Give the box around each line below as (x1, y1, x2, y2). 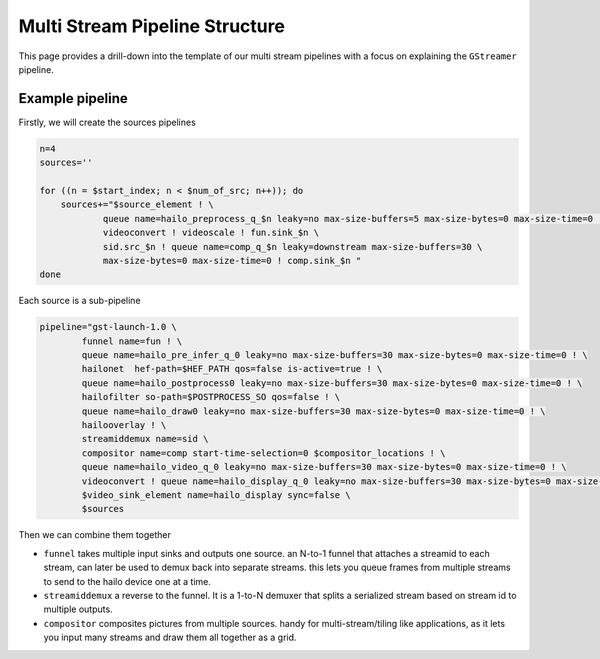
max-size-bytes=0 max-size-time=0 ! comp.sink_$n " (102, 255, 362, 266)
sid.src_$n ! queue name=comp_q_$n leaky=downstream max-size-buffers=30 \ (102, 241, 483, 252)
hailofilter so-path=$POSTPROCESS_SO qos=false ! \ (81, 391, 341, 403)
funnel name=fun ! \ (81, 335, 183, 347)
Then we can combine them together (18, 529, 172, 541)
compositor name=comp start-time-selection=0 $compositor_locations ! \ (81, 447, 446, 459)
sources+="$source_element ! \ (60, 199, 214, 210)
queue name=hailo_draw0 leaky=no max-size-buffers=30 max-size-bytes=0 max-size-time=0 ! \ (81, 405, 546, 417)
